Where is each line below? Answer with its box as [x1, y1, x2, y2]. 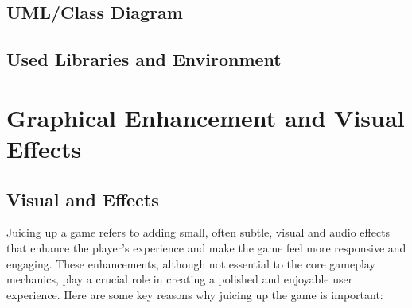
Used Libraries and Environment [6, 47, 282, 71]
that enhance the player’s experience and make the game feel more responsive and [6, 239, 406, 256]
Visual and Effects [6, 187, 159, 211]
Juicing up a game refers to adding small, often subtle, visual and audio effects [6, 224, 391, 241]
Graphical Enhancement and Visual [6, 101, 405, 133]
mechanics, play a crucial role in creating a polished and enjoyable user [6, 271, 353, 287]
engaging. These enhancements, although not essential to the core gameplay [6, 255, 375, 271]
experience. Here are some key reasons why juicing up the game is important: [6, 286, 383, 302]
